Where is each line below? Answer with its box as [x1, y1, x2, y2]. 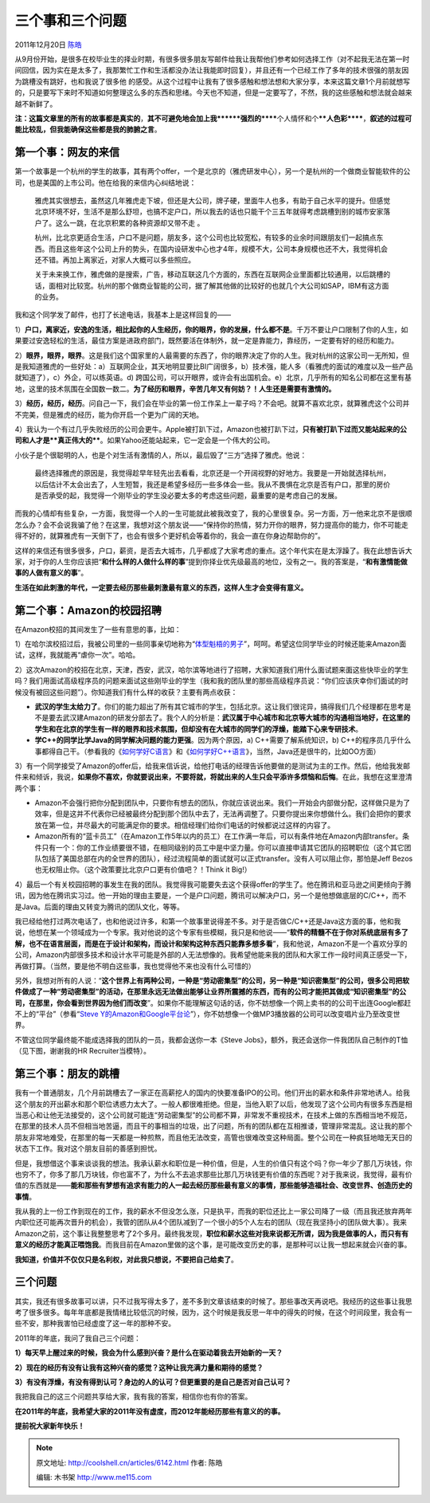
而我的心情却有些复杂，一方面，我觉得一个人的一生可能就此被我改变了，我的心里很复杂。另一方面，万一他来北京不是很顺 [14, 508, 412, 518]
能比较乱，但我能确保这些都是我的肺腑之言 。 [14, 124, 162, 135]
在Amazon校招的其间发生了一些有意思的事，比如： [14, 624, 182, 634]
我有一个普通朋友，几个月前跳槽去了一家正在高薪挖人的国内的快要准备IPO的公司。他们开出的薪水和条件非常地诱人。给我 [14, 1088, 410, 1097]
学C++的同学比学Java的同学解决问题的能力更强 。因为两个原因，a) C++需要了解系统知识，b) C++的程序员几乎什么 [34, 736, 412, 745]
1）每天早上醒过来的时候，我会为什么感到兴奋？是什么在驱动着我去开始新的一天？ [14, 1348, 283, 1358]
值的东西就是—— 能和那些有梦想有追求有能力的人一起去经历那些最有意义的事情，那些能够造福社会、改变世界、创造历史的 [14, 1180, 412, 1191]
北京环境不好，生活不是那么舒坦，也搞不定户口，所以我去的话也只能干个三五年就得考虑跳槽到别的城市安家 [34, 207, 384, 217]
